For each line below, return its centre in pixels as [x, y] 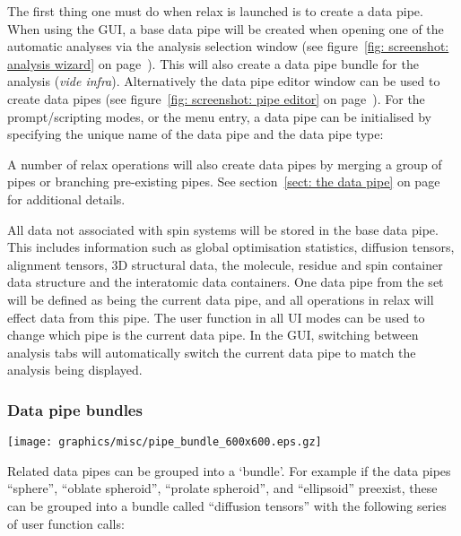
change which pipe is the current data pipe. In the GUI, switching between [213, 335]
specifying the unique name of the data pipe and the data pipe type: [196, 134]
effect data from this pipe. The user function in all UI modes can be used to [216, 317]
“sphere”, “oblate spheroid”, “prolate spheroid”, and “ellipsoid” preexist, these [222, 488]
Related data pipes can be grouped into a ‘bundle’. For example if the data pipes [229, 470]
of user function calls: [66, 523]
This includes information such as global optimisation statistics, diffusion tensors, [231, 247]
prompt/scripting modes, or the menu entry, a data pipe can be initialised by [219, 116]
